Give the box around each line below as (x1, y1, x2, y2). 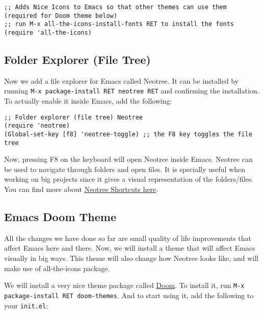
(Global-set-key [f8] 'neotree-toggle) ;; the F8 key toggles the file (4, 130, 252, 138)
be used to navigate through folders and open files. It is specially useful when (4, 163, 246, 174)
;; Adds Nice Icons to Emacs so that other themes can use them (4, 4, 227, 11)
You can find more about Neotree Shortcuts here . (4, 184, 159, 195)
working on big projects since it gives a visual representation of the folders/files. (4, 174, 254, 184)
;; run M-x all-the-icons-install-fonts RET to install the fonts (4, 20, 234, 28)
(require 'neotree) (4, 122, 70, 130)
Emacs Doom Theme (4, 209, 117, 225)
